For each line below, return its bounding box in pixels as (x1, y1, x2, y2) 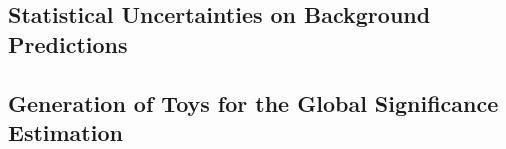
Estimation (8, 116, 123, 147)
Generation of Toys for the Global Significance (8, 87, 499, 118)
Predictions (8, 28, 128, 59)
